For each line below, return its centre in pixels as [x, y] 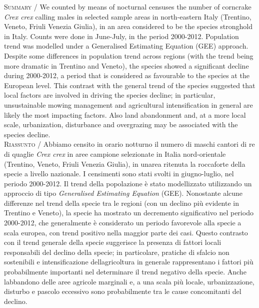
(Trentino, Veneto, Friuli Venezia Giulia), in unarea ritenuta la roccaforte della [125, 164]
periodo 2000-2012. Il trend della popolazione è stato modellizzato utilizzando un [128, 183]
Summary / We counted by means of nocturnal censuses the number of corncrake [128, 7]
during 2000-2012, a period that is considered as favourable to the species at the [127, 75]
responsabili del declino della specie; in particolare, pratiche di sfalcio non [117, 252]
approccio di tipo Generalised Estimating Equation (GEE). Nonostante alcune [123, 193]
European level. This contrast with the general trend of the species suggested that [130, 85]
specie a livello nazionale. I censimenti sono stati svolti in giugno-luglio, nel [119, 174]
